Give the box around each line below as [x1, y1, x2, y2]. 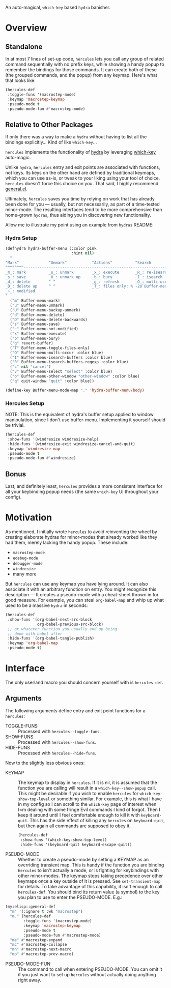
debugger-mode [12, 561, 43, 566]
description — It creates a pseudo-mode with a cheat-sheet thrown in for [5, 592, 159, 598]
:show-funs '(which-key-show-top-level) [20, 837, 107, 842]
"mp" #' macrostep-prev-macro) [10, 951, 74, 957]
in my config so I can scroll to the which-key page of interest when [18, 801, 157, 807]
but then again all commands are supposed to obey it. [18, 823, 131, 829]
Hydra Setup [5, 235, 37, 242]
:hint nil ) [71, 251, 95, 256]
